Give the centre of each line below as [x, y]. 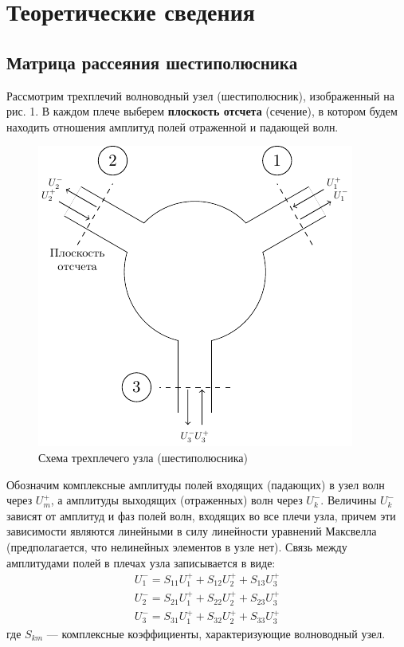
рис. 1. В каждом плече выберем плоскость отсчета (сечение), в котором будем [202, 111]
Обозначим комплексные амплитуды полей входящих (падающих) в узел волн [196, 484]
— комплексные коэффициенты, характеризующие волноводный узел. [216, 633]
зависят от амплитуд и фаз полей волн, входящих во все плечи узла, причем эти [201, 515]
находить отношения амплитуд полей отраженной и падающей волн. [173, 126]
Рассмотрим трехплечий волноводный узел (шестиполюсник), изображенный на [200, 95]
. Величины [349, 500]
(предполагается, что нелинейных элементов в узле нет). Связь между [177, 546]
